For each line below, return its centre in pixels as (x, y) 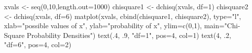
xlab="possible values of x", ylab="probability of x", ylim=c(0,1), (103, 26)
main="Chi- (222, 26)
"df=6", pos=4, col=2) (38, 44)
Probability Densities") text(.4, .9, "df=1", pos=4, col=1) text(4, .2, (129, 35)
